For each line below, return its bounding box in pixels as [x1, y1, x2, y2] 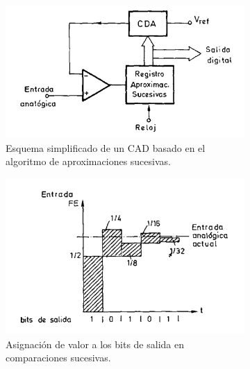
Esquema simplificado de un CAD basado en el [6, 140, 206, 155]
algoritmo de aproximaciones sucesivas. [6, 154, 171, 169]
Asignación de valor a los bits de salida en [6, 336, 184, 351]
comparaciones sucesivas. [6, 350, 111, 365]
